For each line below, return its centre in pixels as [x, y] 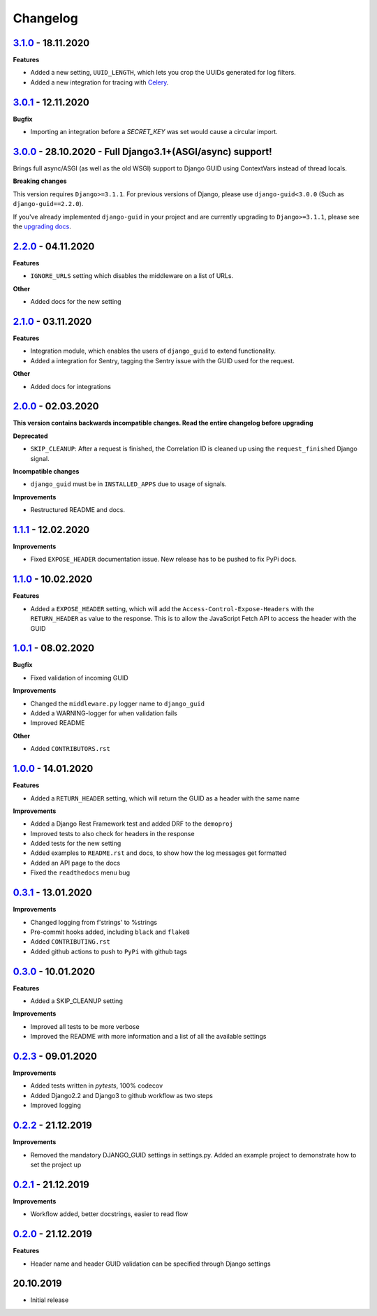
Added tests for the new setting [76, 843]
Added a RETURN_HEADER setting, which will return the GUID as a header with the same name [165, 798]
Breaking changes [40, 181]
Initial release [50, 1300]
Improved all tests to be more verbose [85, 1026]
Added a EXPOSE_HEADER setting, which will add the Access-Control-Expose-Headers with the [172, 608]
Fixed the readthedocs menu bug [80, 872]
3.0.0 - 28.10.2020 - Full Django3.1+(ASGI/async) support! [142, 151]
